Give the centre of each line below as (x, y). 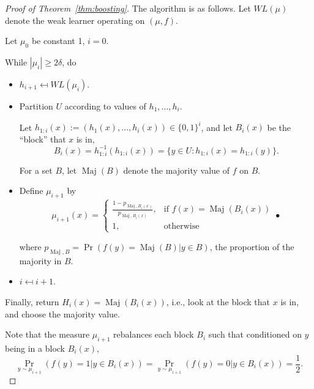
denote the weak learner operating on (75, 20)
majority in (40, 260)
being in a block (35, 348)
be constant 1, (58, 41)
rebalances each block (154, 334)
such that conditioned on (255, 334)
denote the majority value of (176, 170)
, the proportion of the (252, 246)
